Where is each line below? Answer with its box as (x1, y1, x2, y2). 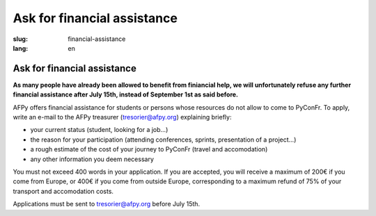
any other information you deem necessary (30, 155, 155, 163)
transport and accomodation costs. (13, 187, 114, 195)
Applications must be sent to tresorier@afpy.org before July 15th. (13, 200, 201, 208)
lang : (13, 44, 29, 52)
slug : (13, 35, 28, 43)
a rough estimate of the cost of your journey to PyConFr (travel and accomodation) (30, 145, 268, 153)
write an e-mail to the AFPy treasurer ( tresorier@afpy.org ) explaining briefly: (13, 113, 232, 122)
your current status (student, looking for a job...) (30, 126, 169, 134)
